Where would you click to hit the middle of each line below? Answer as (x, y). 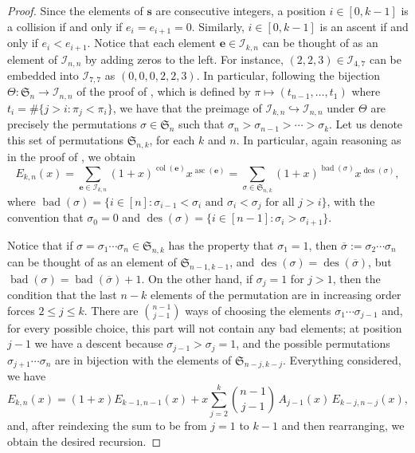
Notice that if (40, 244)
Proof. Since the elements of (75, 10)
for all (280, 203)
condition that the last (62, 294)
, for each (172, 139)
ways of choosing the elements (258, 310)
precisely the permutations (72, 124)
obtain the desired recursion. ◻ (84, 441)
